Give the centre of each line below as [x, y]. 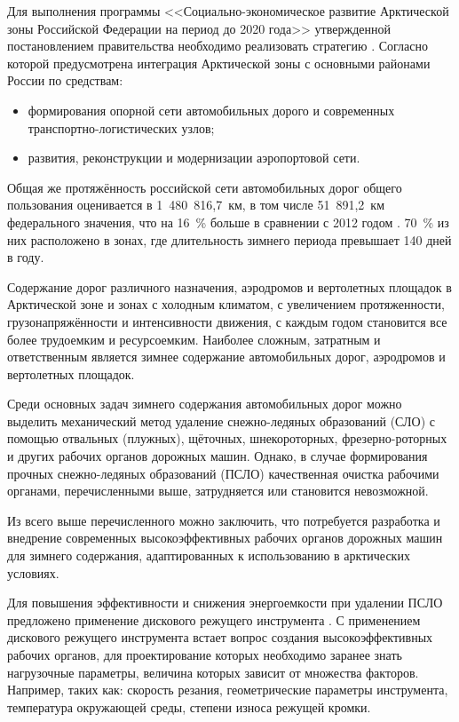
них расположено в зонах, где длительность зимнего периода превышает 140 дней [229, 239]
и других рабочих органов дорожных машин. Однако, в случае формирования [218, 456]
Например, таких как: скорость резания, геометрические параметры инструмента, [228, 690]
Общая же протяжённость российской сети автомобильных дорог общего [205, 187]
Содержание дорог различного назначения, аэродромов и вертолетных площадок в [229, 286]
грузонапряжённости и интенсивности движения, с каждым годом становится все [227, 321]
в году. [26, 257]
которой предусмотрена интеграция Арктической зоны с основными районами [219, 63]
